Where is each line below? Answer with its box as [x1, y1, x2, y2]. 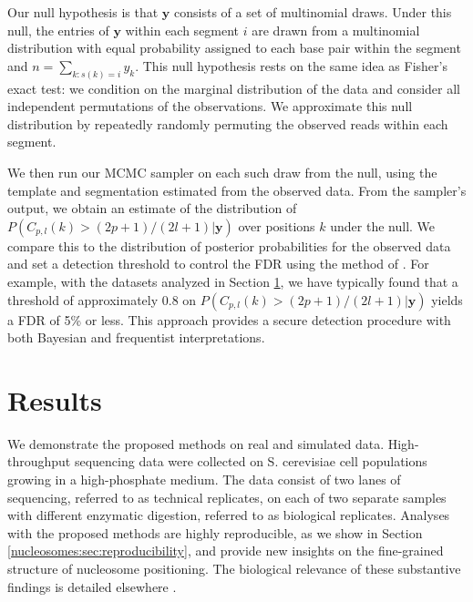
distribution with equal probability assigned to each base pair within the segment [7, 38, 461, 57]
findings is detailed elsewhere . [7, 576, 177, 596]
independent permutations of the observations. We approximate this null [7, 97, 413, 116]
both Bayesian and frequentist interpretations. [7, 328, 265, 347]
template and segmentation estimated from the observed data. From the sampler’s [7, 180, 467, 199]
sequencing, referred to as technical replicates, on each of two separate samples [7, 487, 447, 506]
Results [7, 381, 102, 418]
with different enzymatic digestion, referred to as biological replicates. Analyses [7, 505, 450, 525]
